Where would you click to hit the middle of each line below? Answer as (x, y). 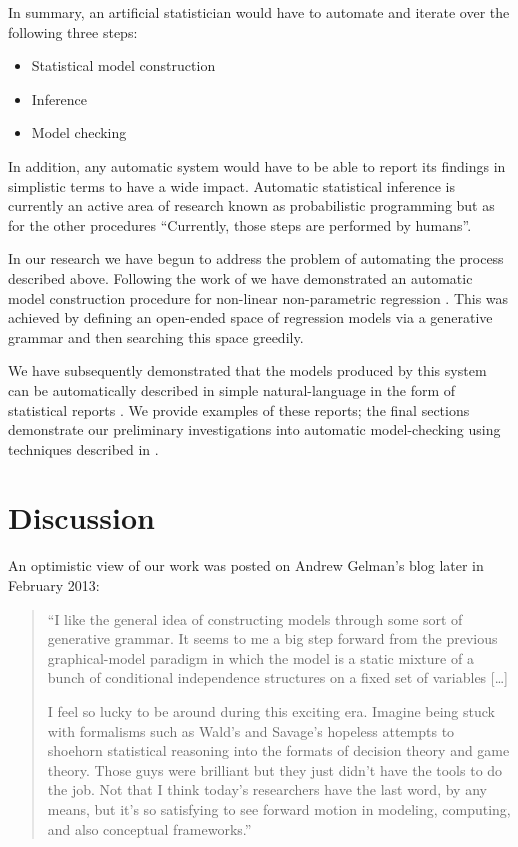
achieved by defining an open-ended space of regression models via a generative (250, 317)
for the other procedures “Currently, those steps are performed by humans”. (240, 224)
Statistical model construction (123, 65)
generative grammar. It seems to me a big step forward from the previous (272, 638)
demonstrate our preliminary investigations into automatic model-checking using (254, 429)
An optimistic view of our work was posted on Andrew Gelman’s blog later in (246, 565)
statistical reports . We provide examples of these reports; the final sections (239, 409)
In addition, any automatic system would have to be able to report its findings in (257, 165)
